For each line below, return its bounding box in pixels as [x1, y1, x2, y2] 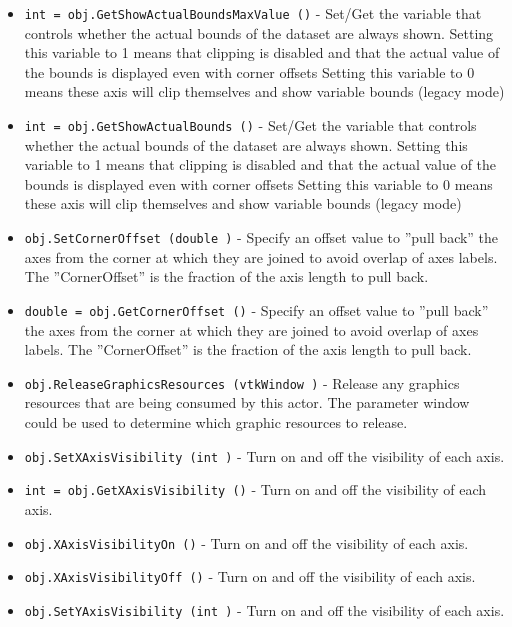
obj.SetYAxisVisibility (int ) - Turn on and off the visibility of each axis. [24, 599, 505, 620]
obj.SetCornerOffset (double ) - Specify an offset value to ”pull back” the [24, 227, 499, 248]
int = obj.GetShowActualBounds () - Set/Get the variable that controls [24, 115, 477, 136]
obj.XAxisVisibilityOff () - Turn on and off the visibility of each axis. [24, 566, 476, 587]
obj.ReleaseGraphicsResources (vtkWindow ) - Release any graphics [24, 372, 460, 393]
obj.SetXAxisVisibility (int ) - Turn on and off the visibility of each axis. [24, 445, 505, 466]
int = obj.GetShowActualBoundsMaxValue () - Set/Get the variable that [24, 3, 482, 23]
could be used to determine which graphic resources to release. [24, 412, 408, 432]
